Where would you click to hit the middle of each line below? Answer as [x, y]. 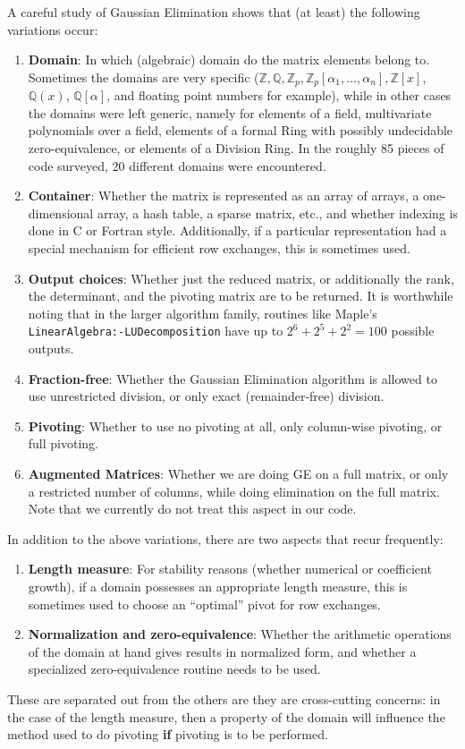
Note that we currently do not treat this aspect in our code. [192, 509]
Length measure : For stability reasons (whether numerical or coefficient [230, 569]
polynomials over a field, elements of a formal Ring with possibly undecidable [241, 130]
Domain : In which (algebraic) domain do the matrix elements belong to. [229, 60]
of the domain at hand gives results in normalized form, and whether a [222, 651]
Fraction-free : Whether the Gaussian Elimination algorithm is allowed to [232, 378]
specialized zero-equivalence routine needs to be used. [174, 669]
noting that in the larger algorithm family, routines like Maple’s [203, 313]
